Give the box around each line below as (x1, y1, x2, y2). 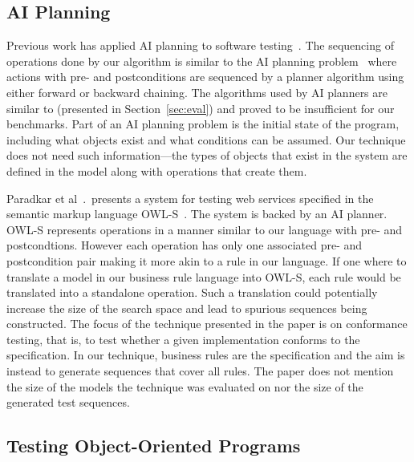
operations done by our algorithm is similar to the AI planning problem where (6, 52, 397, 69)
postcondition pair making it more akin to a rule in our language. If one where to (6, 252, 407, 269)
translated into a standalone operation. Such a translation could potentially (6, 284, 378, 301)
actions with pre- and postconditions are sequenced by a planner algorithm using (6, 68, 404, 85)
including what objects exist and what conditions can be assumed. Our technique (6, 131, 406, 148)
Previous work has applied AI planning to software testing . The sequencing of (6, 37, 394, 54)
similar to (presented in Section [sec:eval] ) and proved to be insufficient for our (6, 99, 395, 116)
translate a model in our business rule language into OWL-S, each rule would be (6, 268, 401, 285)
